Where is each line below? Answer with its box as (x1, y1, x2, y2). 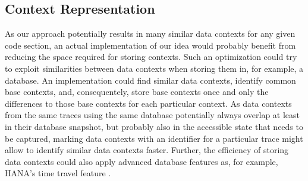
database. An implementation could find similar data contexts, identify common (5, 74, 296, 86)
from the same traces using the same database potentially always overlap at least (5, 109, 300, 121)
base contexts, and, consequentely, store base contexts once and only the (5, 85, 269, 98)
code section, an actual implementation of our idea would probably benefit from (5, 39, 296, 51)
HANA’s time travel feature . (5, 167, 111, 179)
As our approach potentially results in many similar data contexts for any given (5, 27, 296, 40)
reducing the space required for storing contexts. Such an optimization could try (5, 50, 297, 63)
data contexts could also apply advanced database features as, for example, (5, 155, 278, 167)
